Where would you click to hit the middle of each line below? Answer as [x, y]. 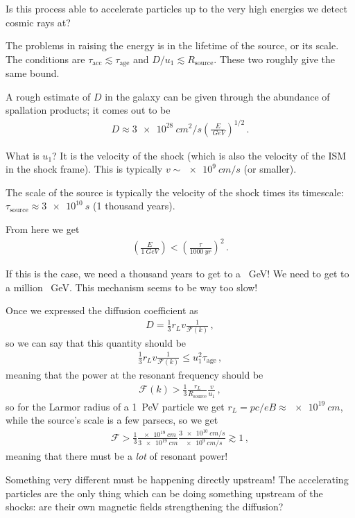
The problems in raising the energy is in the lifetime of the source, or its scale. [172, 45]
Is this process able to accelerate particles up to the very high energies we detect [176, 8]
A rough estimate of [48, 96]
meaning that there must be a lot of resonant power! [117, 456]
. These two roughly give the [275, 59]
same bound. [33, 73]
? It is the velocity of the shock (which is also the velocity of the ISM [199, 155]
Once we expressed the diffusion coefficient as [102, 310]
